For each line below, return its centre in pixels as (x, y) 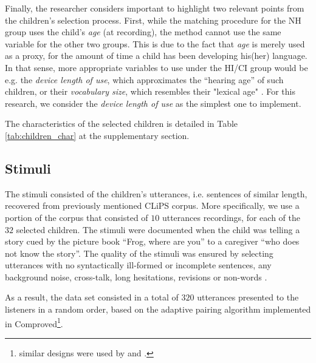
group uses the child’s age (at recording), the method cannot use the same (143, 32)
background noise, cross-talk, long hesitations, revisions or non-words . (136, 276)
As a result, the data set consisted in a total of (92, 297)
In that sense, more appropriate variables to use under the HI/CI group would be (156, 67)
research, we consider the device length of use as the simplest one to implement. (153, 103)
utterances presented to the (248, 297)
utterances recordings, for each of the (231, 217)
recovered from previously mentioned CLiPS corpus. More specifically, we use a (152, 205)
